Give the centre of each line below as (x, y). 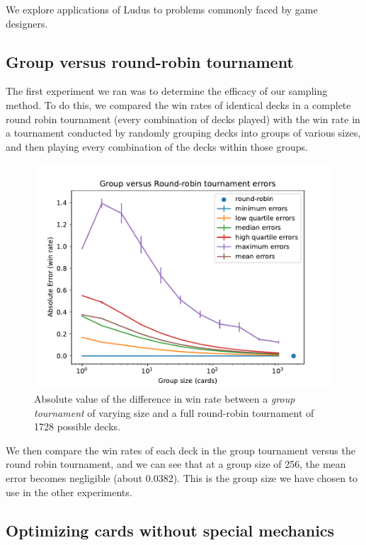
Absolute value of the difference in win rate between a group (165, 398)
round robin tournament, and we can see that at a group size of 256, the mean (176, 464)
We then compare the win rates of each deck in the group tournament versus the (181, 450)
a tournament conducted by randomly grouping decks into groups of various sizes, (183, 133)
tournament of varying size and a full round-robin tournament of (174, 412)
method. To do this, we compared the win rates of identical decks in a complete (178, 104)
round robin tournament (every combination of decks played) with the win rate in (183, 119)
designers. (27, 23)
